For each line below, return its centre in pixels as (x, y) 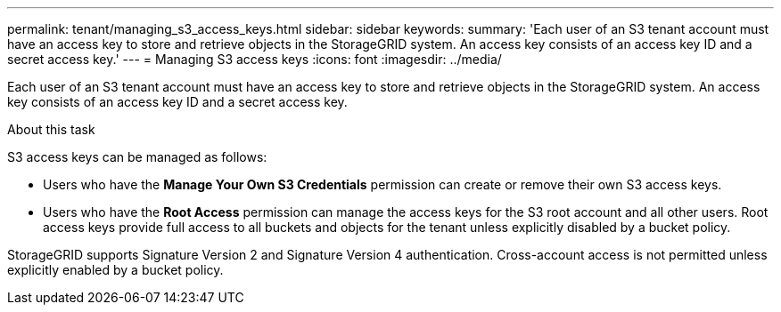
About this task (51, 129)
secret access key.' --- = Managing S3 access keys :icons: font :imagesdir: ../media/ (255, 59)
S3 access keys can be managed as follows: (137, 157)
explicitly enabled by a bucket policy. (115, 270)
